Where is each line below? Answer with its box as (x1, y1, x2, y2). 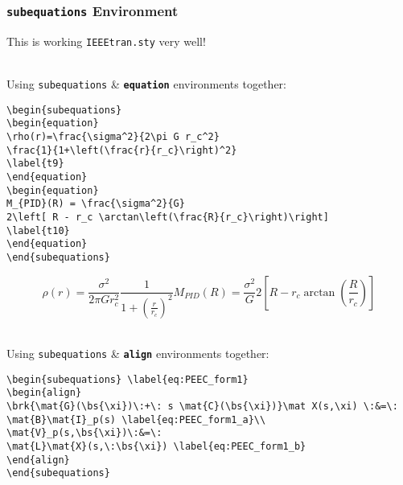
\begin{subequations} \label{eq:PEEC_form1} (6, 373, 249, 385)
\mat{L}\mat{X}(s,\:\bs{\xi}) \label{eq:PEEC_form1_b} (6, 441, 306, 453)
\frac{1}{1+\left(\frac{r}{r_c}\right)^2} (6, 144, 237, 156)
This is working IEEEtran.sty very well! (6, 32, 206, 49)
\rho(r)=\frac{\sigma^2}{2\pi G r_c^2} (6, 131, 220, 142)
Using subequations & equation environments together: (6, 76, 286, 92)
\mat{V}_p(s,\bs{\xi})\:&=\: (6, 427, 162, 439)
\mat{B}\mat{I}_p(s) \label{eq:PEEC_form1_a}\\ (6, 413, 266, 425)
